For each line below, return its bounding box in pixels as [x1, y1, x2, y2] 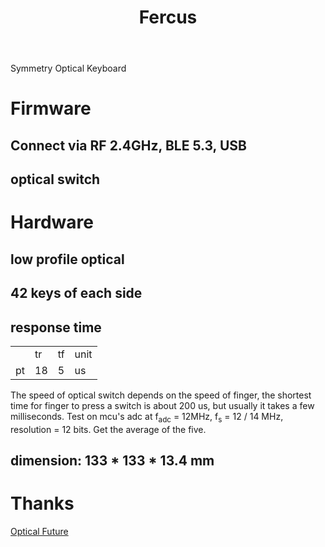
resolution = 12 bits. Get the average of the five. [10, 423, 207, 435]
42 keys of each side [10, 285, 143, 302]
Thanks [10, 492, 75, 515]
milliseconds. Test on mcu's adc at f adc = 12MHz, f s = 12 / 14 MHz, [10, 410, 284, 425]
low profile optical [10, 251, 125, 268]
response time [10, 319, 102, 336]
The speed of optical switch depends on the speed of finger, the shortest [10, 389, 312, 401]
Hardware [10, 211, 94, 234]
